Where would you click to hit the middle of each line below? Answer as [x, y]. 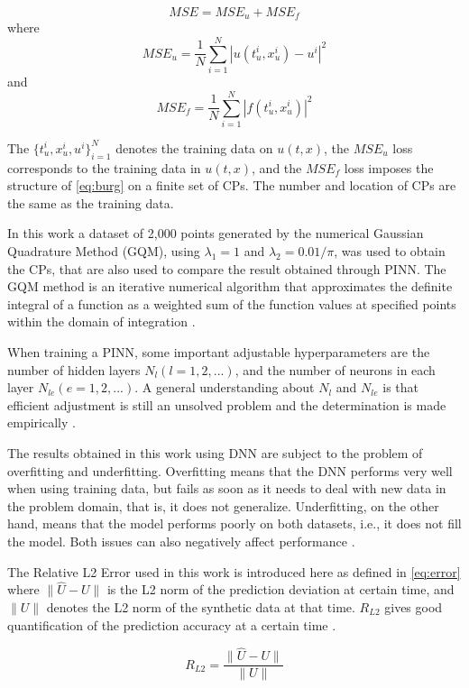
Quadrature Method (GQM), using [104, 251]
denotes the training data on [194, 147]
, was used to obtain [390, 251]
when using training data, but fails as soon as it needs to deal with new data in [227, 488]
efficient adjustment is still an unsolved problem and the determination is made [227, 404]
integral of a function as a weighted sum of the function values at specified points [232, 303]
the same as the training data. [91, 202]
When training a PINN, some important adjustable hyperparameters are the [219, 352]
